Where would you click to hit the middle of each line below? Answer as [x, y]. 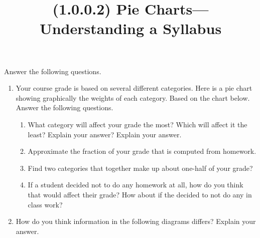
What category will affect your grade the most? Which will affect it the [138, 124]
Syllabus [192, 28]
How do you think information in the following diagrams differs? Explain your [136, 221]
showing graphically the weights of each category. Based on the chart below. [133, 97]
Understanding [92, 28]
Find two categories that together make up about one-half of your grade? [140, 168]
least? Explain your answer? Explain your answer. [105, 134]
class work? [45, 204]
